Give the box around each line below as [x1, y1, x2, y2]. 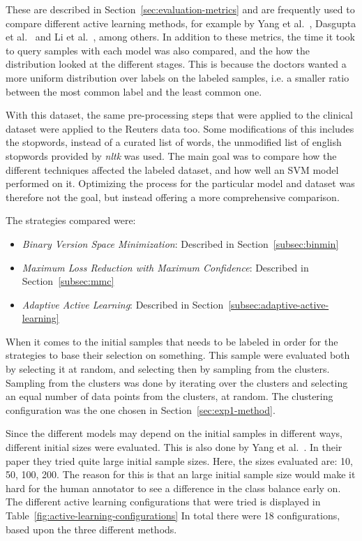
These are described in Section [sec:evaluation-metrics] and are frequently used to [6, 2, 355, 16]
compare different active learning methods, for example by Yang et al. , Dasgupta [6, 15, 356, 30]
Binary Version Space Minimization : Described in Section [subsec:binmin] [22, 236, 339, 251]
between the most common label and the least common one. [6, 84, 262, 98]
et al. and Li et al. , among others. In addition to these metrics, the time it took [6, 29, 355, 44]
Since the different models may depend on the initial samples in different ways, [6, 426, 342, 440]
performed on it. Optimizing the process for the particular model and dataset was [6, 176, 355, 191]
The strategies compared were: [6, 213, 136, 228]
